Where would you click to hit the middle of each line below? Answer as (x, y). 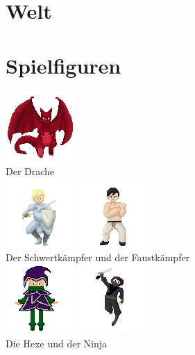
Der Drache (30, 171)
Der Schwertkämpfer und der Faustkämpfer (98, 257)
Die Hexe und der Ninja (57, 344)
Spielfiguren (63, 65)
